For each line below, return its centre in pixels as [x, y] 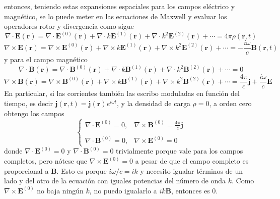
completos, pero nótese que [46, 161]
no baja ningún [60, 190]
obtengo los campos [34, 113]
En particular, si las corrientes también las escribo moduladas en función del [122, 93]
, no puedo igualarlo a [123, 190]
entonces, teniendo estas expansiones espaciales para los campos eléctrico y [120, 6]
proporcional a [26, 170]
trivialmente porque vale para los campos [180, 151]
